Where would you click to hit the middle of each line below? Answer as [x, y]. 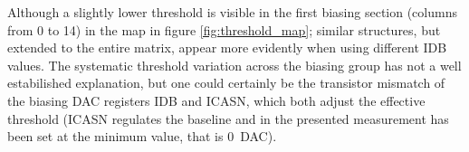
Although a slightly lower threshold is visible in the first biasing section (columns [232, 12]
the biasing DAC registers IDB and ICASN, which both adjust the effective [216, 100]
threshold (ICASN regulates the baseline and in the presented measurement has [228, 118]
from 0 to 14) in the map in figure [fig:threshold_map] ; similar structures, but [224, 29]
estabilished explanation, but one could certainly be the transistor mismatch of [226, 83]
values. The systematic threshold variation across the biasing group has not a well [234, 65]
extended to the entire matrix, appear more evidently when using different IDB [227, 47]
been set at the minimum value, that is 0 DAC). [142, 136]
